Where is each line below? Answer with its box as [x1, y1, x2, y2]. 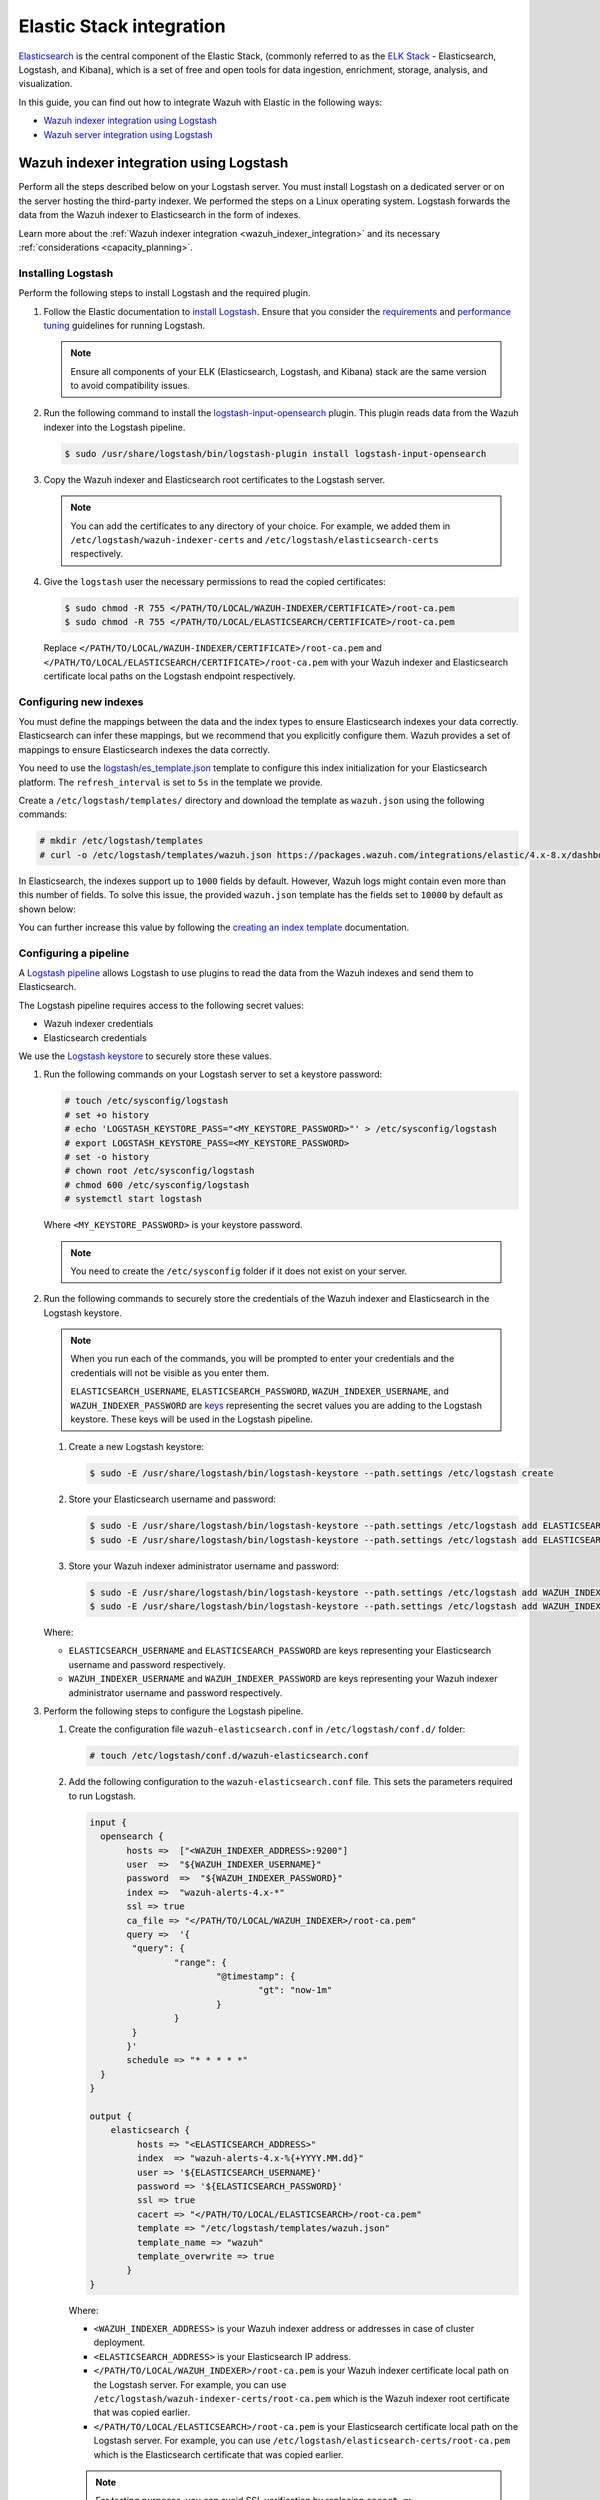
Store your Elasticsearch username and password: [68, 1493, 277, 1505]
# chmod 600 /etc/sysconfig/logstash [64, 1179, 250, 1190]
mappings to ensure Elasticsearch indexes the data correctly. [18, 743, 270, 755]
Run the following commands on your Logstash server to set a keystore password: [43, 1068, 383, 1080]
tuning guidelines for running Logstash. [43, 319, 206, 331]
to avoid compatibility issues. [70, 380, 190, 392]
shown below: [18, 903, 77, 915]
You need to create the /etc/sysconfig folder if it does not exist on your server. [70, 1265, 408, 1277]
